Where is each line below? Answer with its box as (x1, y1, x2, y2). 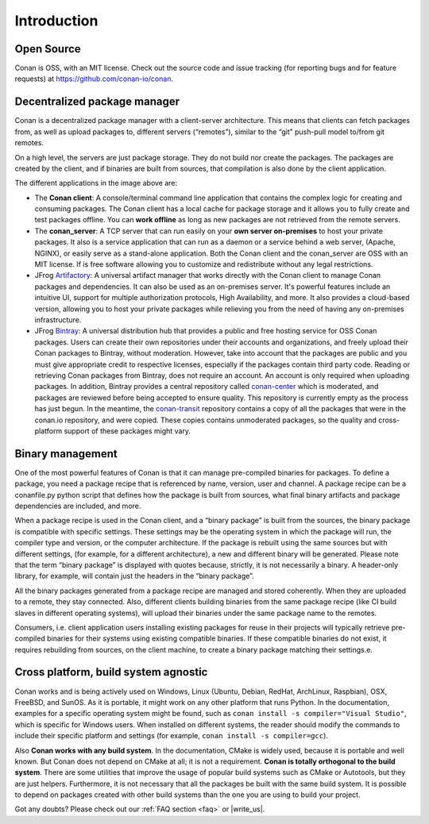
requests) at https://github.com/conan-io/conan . (14, 74, 174, 83)
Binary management (14, 447, 118, 460)
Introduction (14, 12, 99, 29)
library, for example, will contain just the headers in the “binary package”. (14, 572, 254, 581)
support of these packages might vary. (64, 425, 191, 436)
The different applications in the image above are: (14, 179, 178, 188)
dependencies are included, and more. (14, 501, 141, 510)
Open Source (14, 42, 81, 56)
